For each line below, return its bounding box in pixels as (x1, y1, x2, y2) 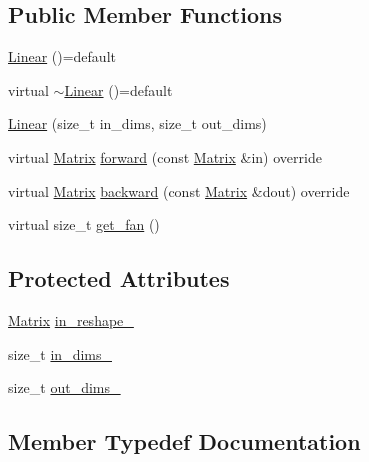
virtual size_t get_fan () (8, 214, 160, 235)
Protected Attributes (8, 263, 230, 294)
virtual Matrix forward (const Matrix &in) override (8, 146, 322, 167)
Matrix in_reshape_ (8, 309, 134, 330)
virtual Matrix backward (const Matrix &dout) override (8, 180, 350, 201)
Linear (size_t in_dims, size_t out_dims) (8, 113, 267, 134)
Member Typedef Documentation (8, 426, 361, 457)
